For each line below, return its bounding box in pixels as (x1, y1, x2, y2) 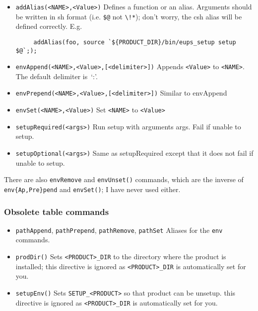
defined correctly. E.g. (15, 21, 82, 31)
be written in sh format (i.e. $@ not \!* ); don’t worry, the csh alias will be (15, 11, 242, 21)
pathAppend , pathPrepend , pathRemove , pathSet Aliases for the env (15, 224, 223, 235)
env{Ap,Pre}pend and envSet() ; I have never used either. (4, 184, 181, 194)
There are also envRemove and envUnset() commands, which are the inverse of (4, 174, 244, 185)
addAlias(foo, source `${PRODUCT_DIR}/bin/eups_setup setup (33, 38, 236, 46)
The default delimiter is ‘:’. (15, 71, 98, 81)
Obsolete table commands (4, 205, 109, 217)
